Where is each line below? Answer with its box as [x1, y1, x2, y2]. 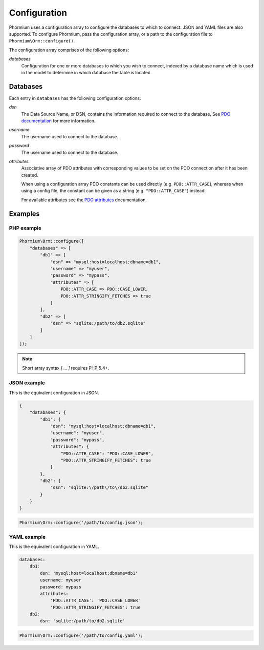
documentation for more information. [21, 118, 96, 124]
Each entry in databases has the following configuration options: [9, 95, 141, 101]
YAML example [9, 533, 46, 540]
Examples [9, 210, 40, 218]
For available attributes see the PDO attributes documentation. [21, 197, 147, 203]
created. [21, 172, 39, 178]
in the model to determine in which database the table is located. [21, 69, 152, 75]
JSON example [9, 379, 45, 386]
